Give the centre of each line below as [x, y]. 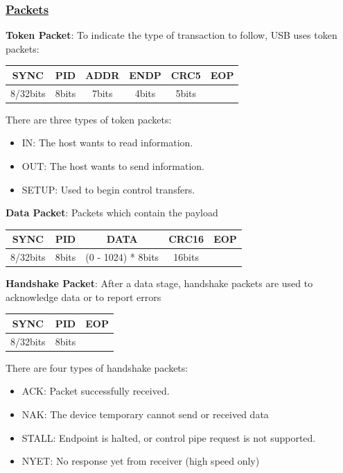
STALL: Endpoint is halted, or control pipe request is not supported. [169, 437]
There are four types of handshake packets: [97, 367]
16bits [186, 257]
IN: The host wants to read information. [107, 143]
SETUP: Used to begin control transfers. [108, 189]
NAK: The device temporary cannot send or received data [145, 414]
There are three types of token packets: [89, 119]
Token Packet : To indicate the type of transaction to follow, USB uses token [171, 35]
